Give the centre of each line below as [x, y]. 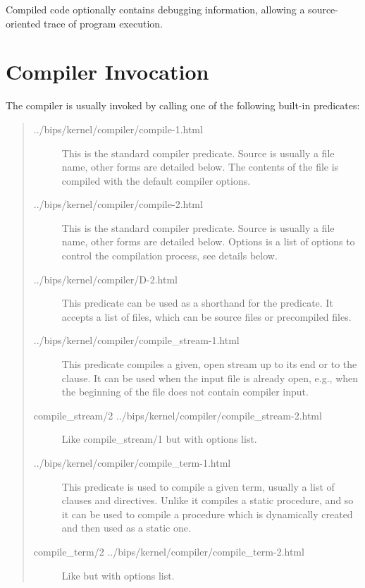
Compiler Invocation [107, 72]
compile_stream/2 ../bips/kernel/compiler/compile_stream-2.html [178, 415]
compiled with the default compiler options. [156, 180]
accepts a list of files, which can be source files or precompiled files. [206, 316]
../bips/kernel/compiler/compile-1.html [118, 129]
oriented [23, 23]
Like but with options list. [118, 575]
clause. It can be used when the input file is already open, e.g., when [210, 378]
